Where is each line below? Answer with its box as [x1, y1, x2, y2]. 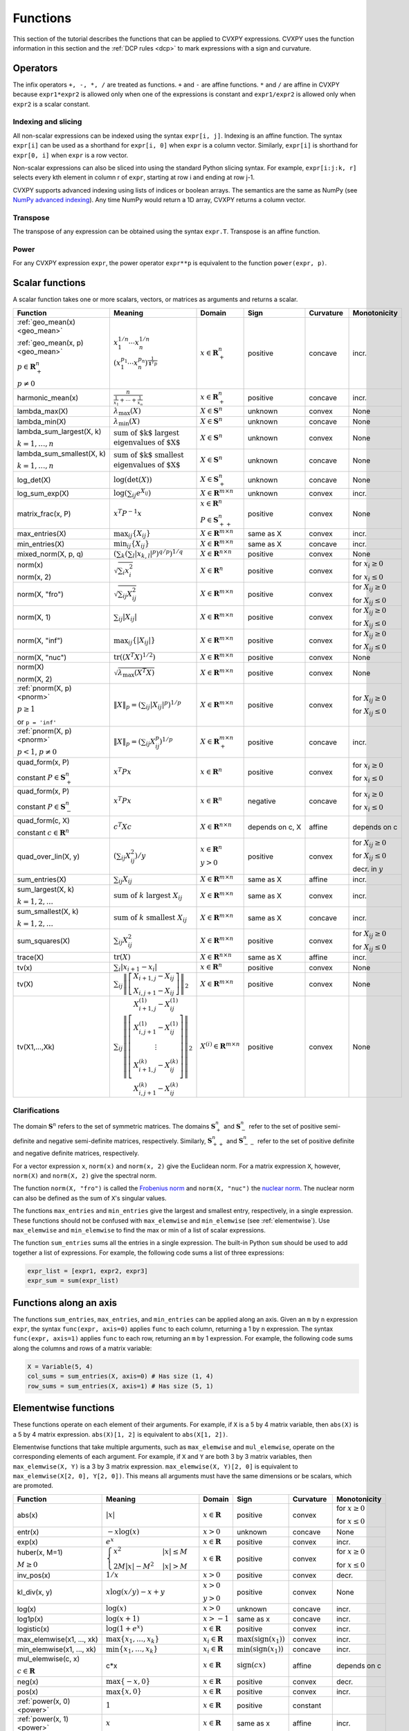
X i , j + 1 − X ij [133, 987, 174, 997]
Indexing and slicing [12, 117, 82, 127]
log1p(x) [17, 1614, 44, 1624]
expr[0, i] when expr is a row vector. [12, 151, 129, 159]
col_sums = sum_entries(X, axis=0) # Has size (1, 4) [27, 1372, 214, 1381]
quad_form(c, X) [17, 816, 71, 825]
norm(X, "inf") [17, 636, 63, 645]
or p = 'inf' [17, 717, 57, 727]
